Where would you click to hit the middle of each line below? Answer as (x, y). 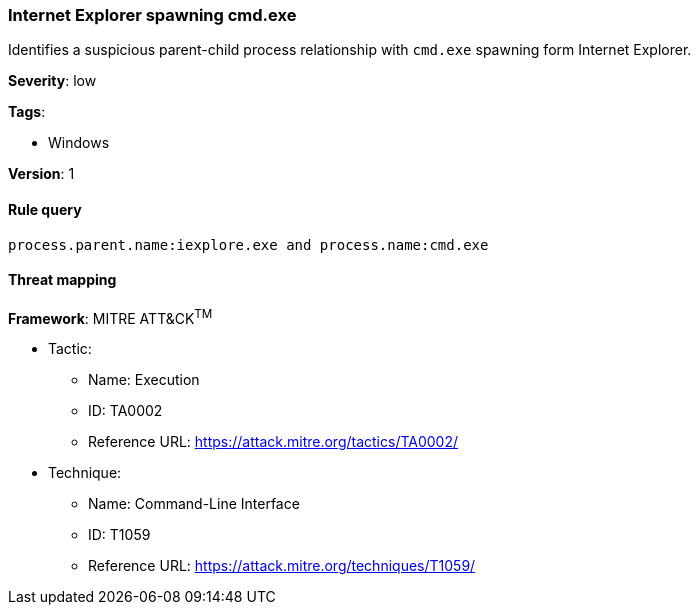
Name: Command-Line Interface (194, 504)
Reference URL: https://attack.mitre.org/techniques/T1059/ (282, 566)
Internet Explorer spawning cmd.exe (152, 15)
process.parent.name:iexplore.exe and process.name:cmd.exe (248, 244)
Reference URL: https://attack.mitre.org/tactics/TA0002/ (273, 442)
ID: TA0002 (125, 411)
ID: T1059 (119, 535)
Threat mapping (62, 280)
